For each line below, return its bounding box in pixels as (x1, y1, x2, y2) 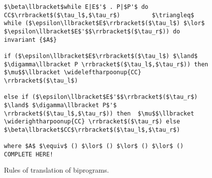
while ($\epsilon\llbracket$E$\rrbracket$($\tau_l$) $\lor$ (4, 20, 205, 27)
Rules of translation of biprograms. (4, 165, 109, 175)
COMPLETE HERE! (4, 150, 54, 158)
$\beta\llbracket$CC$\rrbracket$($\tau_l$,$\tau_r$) (4, 126, 180, 133)
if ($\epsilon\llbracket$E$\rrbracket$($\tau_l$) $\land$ (4, 52, 198, 59)
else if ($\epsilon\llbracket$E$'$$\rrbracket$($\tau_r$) (4, 93, 198, 101)
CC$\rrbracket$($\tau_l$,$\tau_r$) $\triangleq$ (4, 11, 194, 19)
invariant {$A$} (4, 36, 57, 43)
